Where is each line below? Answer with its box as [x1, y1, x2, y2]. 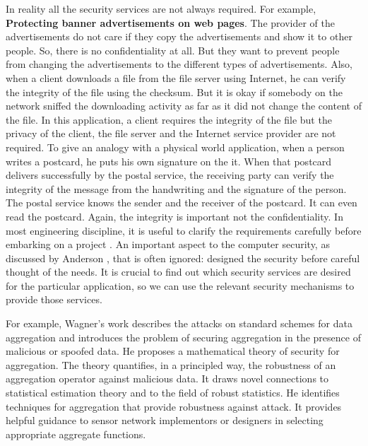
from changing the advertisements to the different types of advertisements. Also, [6, 57, 352, 71]
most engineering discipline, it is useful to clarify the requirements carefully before [6, 223, 362, 237]
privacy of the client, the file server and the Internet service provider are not [6, 126, 336, 141]
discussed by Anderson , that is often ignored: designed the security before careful [6, 250, 360, 265]
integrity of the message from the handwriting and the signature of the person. [6, 181, 347, 196]
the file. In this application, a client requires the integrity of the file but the [6, 112, 332, 127]
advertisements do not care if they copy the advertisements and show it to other [6, 29, 352, 44]
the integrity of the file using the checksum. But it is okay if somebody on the [6, 84, 343, 99]
